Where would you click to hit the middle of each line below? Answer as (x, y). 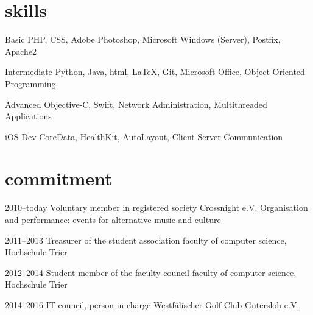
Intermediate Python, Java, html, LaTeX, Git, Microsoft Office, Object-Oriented (155, 72)
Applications (28, 116)
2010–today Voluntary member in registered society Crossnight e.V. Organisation (156, 207)
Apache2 (21, 51)
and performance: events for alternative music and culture (113, 219)
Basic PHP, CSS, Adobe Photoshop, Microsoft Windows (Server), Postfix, (143, 39)
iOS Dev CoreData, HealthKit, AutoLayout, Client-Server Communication (144, 136)
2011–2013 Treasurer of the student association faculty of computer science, (146, 240)
